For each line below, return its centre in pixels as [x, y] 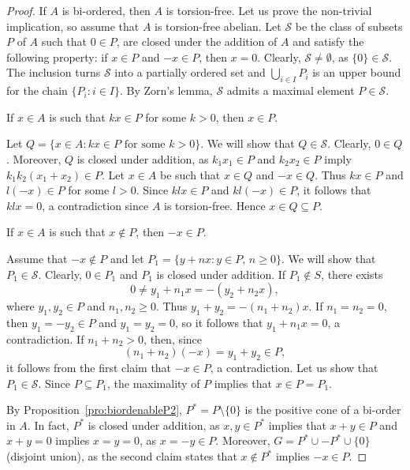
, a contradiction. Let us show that [294, 368]
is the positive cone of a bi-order [323, 410]
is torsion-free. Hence [215, 205]
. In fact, [48, 425]
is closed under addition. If [221, 274]
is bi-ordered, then [106, 10]
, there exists [352, 274]
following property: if [57, 56]
